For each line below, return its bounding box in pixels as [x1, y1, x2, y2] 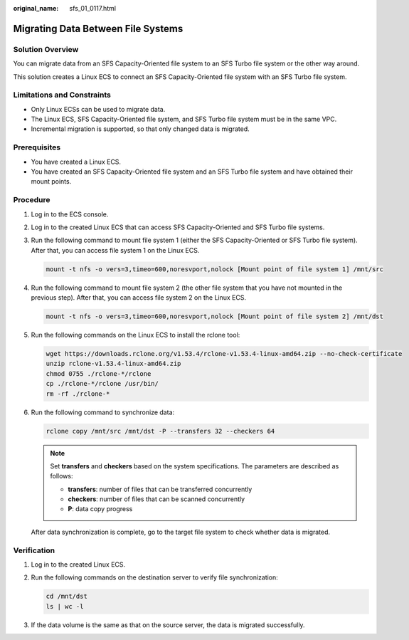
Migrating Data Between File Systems [13, 22, 184, 35]
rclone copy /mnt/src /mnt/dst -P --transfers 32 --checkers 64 [46, 427, 275, 435]
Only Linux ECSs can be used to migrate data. [31, 105, 166, 113]
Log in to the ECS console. [31, 210, 109, 219]
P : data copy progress [68, 505, 133, 513]
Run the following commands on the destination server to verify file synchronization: [31, 573, 279, 582]
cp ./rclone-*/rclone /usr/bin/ [46, 379, 159, 388]
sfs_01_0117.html [69, 4, 117, 12]
